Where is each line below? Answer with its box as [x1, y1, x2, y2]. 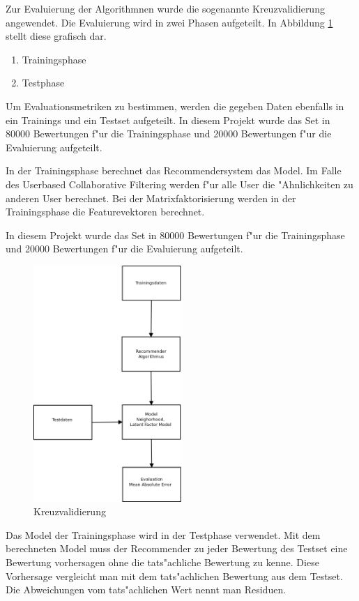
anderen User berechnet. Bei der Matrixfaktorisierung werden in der [6, 190, 296, 205]
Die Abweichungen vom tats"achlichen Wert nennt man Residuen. [6, 582, 287, 597]
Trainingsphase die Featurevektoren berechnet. [6, 204, 205, 219]
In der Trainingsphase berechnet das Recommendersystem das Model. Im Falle [6, 163, 342, 178]
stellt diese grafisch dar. [6, 29, 107, 43]
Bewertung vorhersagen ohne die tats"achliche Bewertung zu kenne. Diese [6, 554, 319, 569]
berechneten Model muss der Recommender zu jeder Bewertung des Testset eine [6, 541, 348, 556]
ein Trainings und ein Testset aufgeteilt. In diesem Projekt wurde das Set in [6, 112, 330, 127]
